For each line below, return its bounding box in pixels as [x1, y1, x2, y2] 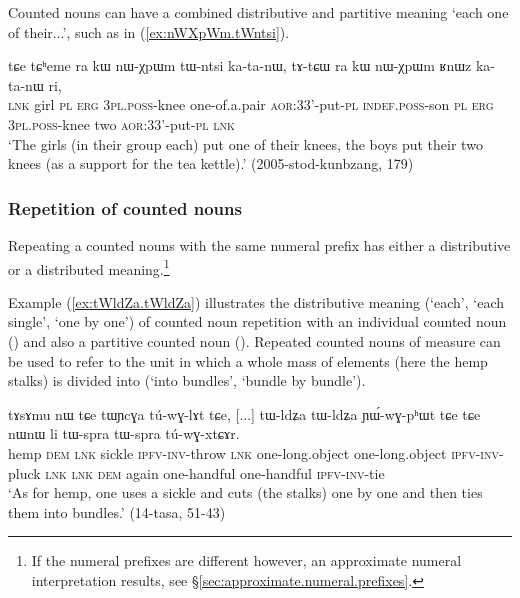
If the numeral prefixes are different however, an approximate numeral [31, 550, 462, 571]
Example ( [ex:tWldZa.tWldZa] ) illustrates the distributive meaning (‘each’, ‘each [8, 291, 504, 312]
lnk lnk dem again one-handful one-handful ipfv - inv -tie [45, 462, 385, 483]
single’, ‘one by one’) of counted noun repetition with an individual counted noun [8, 311, 507, 332]
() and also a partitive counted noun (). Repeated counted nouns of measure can [8, 331, 501, 351]
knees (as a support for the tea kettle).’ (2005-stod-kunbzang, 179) [8, 153, 414, 174]
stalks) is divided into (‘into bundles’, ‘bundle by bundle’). [8, 370, 366, 391]
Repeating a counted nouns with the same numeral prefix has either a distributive [8, 234, 511, 255]
